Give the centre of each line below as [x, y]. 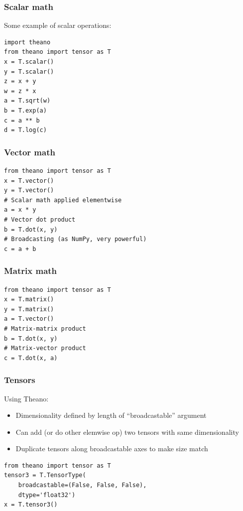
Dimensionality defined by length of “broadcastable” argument [111, 415]
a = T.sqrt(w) [27, 101]
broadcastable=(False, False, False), [82, 485]
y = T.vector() [29, 191]
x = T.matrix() [29, 300]
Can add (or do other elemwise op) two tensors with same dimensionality [127, 432]
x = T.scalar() [29, 62]
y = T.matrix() [29, 309]
